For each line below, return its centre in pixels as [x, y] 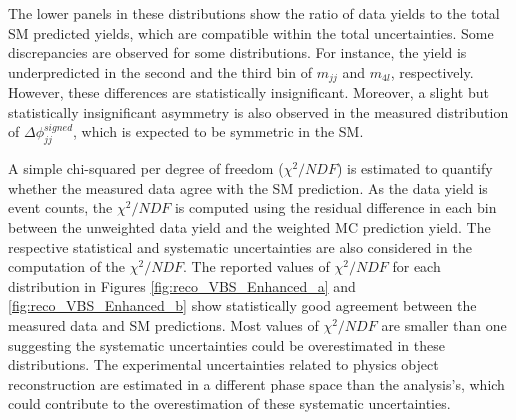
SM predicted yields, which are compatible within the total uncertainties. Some [251, 32]
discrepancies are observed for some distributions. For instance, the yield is [237, 52]
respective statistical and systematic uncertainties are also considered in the [240, 246]
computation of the [67, 266]
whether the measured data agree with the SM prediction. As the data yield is [248, 187]
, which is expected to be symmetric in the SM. [218, 131]
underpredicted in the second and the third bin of [160, 71]
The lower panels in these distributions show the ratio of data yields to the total [254, 13]
